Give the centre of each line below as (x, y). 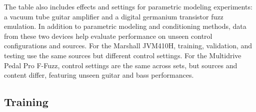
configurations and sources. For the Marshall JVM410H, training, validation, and (128, 46)
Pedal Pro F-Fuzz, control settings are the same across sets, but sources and (121, 65)
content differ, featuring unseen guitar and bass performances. (99, 75)
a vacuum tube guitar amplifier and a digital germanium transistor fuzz (114, 16)
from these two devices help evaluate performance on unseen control (108, 36)
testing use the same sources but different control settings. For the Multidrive (123, 55)
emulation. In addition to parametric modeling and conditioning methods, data (125, 26)
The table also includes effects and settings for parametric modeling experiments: (128, 6)
